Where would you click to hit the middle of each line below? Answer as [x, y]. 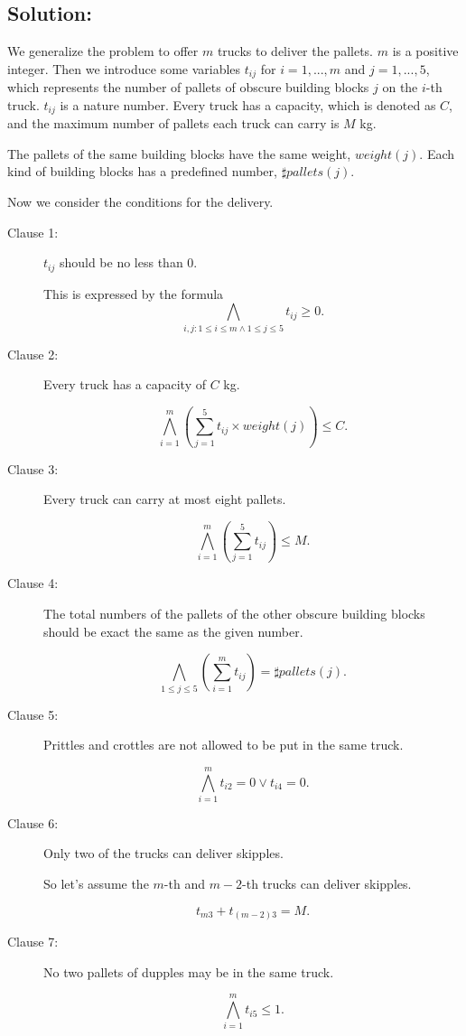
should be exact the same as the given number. [173, 631]
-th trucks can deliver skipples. [327, 884]
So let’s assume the [96, 884]
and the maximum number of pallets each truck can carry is [173, 123]
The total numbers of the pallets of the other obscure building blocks [234, 614]
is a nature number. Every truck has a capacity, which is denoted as [248, 104]
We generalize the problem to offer [103, 51]
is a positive [425, 51]
